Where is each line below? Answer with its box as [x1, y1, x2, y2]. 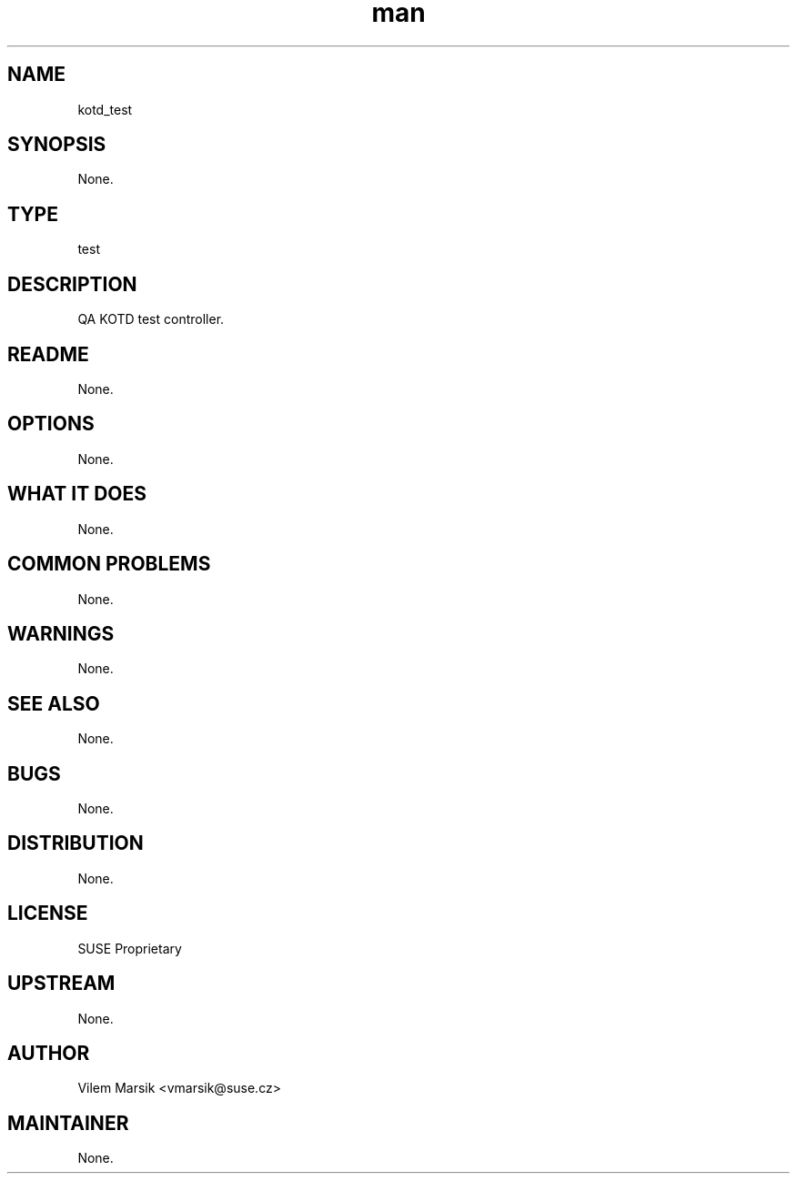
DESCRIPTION [7, 272, 137, 296]
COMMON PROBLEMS [7, 552, 211, 576]
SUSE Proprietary [77, 940, 182, 956]
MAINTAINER [7, 1111, 129, 1135]
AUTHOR [7, 1041, 90, 1065]
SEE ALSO [7, 691, 100, 715]
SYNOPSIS [7, 133, 106, 156]
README [7, 342, 89, 366]
